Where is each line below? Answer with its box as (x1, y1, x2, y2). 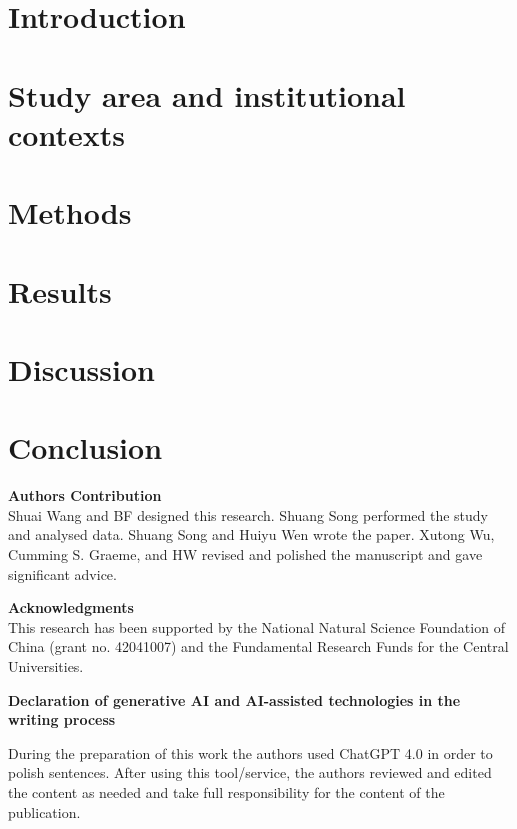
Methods (8, 192, 132, 233)
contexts (8, 113, 125, 154)
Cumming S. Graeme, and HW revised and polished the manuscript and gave (8, 543, 483, 564)
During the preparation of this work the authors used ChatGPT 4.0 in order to (8, 742, 493, 763)
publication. (8, 801, 81, 822)
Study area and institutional (8, 74, 406, 115)
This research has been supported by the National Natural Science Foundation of (8, 616, 505, 637)
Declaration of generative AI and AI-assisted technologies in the (8, 689, 461, 710)
